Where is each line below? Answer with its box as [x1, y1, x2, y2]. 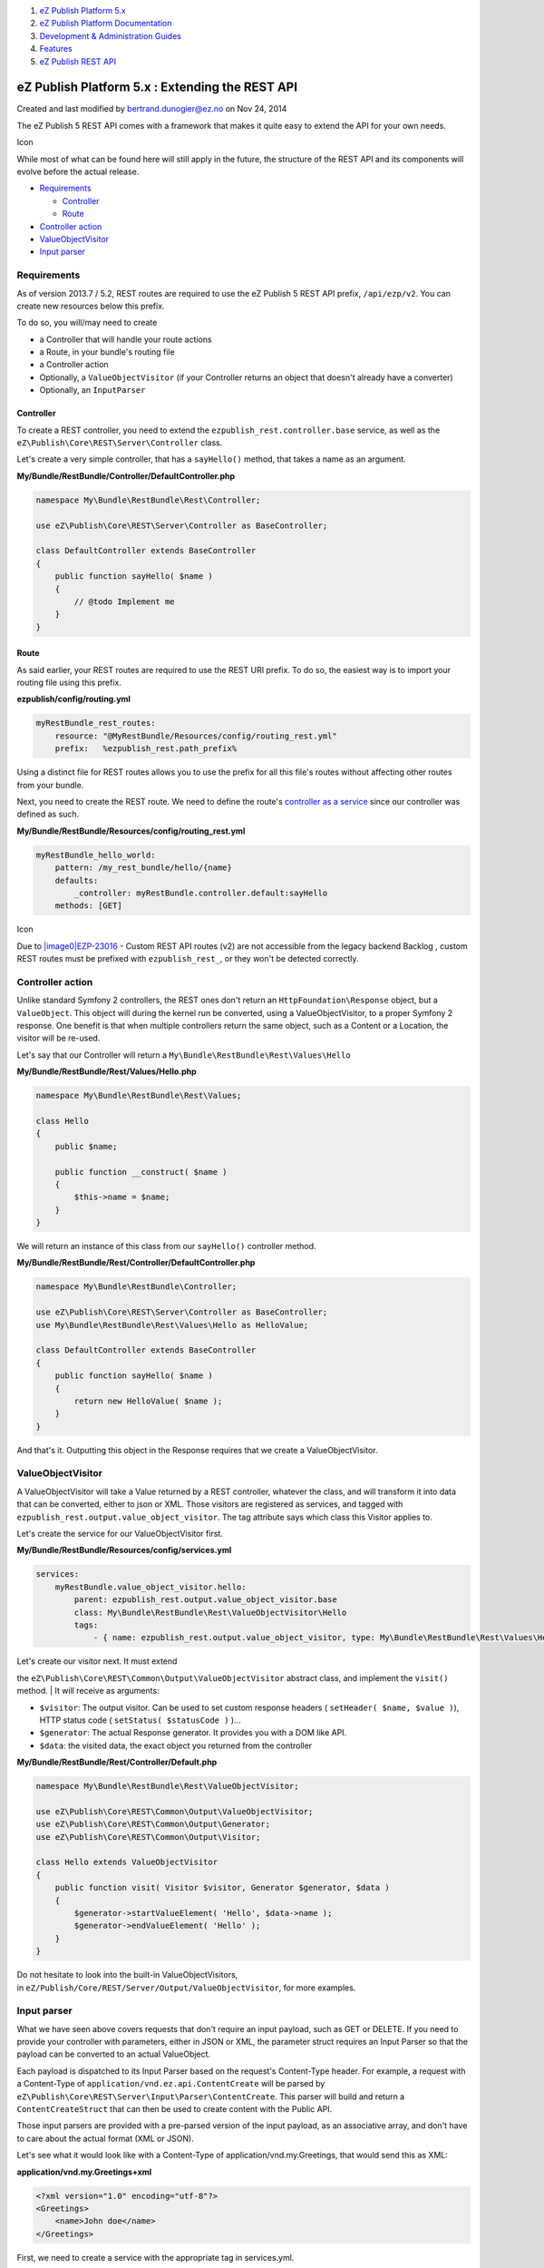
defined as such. [16, 808, 80, 820]
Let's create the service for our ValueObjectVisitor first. [16, 1529, 224, 1540]
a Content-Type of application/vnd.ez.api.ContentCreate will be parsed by [16, 2078, 325, 2089]
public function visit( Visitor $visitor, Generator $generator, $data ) [54, 1882, 390, 1893]
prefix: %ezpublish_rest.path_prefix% [54, 744, 238, 754]
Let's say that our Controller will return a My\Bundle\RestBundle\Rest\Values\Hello [16, 1049, 351, 1061]
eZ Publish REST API [39, 55, 117, 67]
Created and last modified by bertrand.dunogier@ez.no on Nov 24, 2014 [16, 103, 287, 114]
